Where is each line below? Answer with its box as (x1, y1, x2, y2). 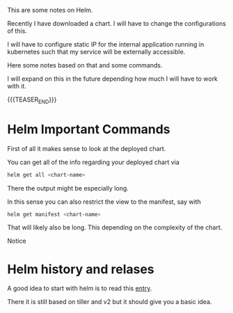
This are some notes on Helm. (7, 6, 93, 14)
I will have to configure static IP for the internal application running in (7, 40, 204, 48)
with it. (7, 82, 26, 90)
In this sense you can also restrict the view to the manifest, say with (7, 198, 202, 206)
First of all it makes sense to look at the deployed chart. (7, 144, 166, 152)
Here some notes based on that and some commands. (7, 61, 163, 69)
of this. (7, 27, 28, 35)
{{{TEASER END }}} (7, 95, 57, 105)
